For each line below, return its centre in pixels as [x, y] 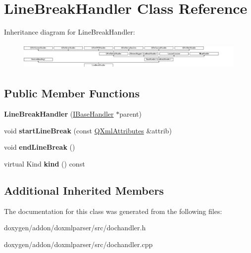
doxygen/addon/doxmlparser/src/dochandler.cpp [78, 244]
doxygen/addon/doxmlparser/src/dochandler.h [75, 228]
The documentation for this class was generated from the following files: [113, 211]
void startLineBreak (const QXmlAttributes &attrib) [88, 130]
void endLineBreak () [40, 147]
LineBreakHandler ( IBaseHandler [59, 114]
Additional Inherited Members [84, 190]
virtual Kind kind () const [45, 163]
